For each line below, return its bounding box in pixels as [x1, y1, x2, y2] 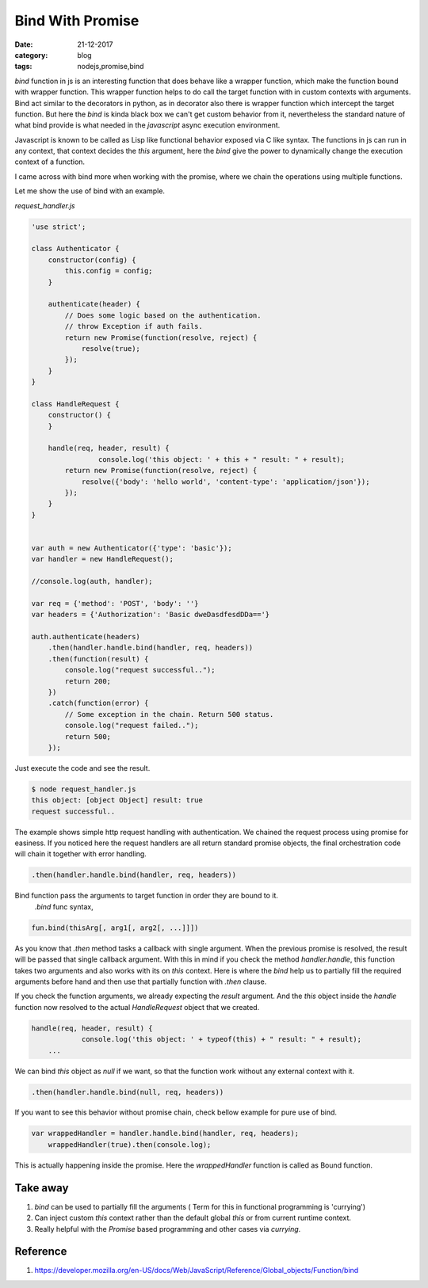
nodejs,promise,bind [77, 62, 144, 71]
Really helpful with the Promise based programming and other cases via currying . [34, 1224, 301, 1233]
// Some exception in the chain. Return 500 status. [64, 710, 274, 718]
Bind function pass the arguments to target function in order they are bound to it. [14, 891, 279, 901]
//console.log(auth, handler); [31, 577, 154, 586]
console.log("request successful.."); [64, 665, 216, 675]
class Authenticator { [31, 244, 120, 253]
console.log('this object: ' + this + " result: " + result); [97, 455, 345, 463]
